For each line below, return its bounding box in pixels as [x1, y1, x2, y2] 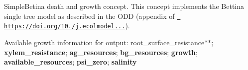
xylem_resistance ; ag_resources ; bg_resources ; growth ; [4, 47, 198, 57]
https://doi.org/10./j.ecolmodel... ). [4, 20, 130, 31]
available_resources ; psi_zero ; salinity [4, 57, 137, 67]
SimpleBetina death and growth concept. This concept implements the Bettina [4, 1, 245, 11]
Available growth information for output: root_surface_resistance [4, 37, 205, 47]
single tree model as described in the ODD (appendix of [4, 10, 175, 21]
